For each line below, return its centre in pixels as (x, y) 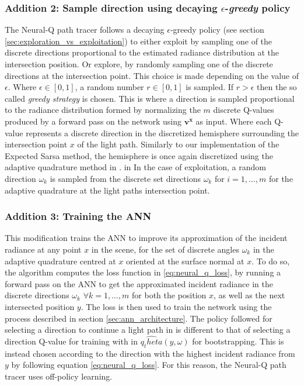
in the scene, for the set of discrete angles (165, 249)
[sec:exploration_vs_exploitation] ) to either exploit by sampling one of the (139, 41)
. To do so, (271, 261)
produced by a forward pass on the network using (93, 121)
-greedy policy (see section (217, 30)
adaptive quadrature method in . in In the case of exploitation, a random (135, 167)
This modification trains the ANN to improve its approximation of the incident (146, 238)
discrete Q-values (244, 110)
